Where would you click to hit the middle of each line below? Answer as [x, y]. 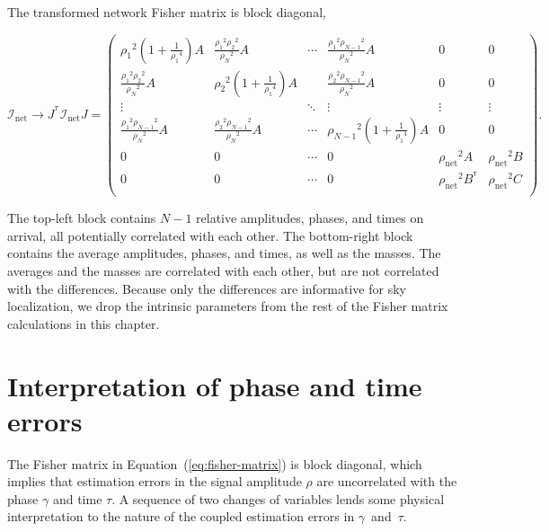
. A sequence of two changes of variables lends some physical [278, 498]
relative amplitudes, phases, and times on [310, 218]
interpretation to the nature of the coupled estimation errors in [181, 516]
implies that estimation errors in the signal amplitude [155, 481]
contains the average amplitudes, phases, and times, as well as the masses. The [224, 253]
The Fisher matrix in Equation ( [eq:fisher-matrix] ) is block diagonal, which [215, 463]
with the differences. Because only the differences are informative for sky [207, 288]
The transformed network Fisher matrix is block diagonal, [167, 12]
